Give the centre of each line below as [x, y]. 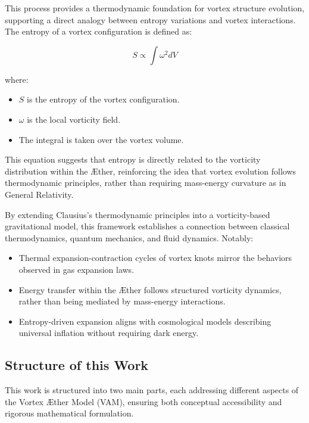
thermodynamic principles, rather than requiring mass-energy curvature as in [146, 183]
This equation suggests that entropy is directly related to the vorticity [133, 159]
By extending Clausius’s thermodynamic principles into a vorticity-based [138, 214]
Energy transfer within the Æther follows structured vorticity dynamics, [150, 289]
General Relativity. [39, 194]
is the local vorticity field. [74, 119]
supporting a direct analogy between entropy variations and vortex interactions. [150, 19]
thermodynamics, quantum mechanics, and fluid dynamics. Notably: [129, 237]
